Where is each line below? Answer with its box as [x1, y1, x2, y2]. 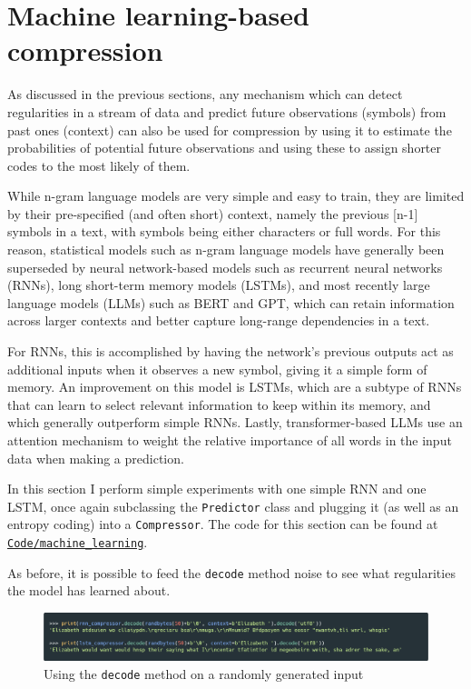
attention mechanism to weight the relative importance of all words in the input [7, 431, 452, 449]
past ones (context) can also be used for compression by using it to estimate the [7, 120, 452, 139]
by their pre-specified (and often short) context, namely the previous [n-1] [7, 204, 418, 223]
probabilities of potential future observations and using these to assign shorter [7, 138, 442, 157]
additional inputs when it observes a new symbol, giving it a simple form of [7, 359, 427, 378]
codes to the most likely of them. [7, 155, 191, 175]
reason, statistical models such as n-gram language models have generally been [7, 240, 445, 259]
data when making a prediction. [7, 448, 184, 467]
